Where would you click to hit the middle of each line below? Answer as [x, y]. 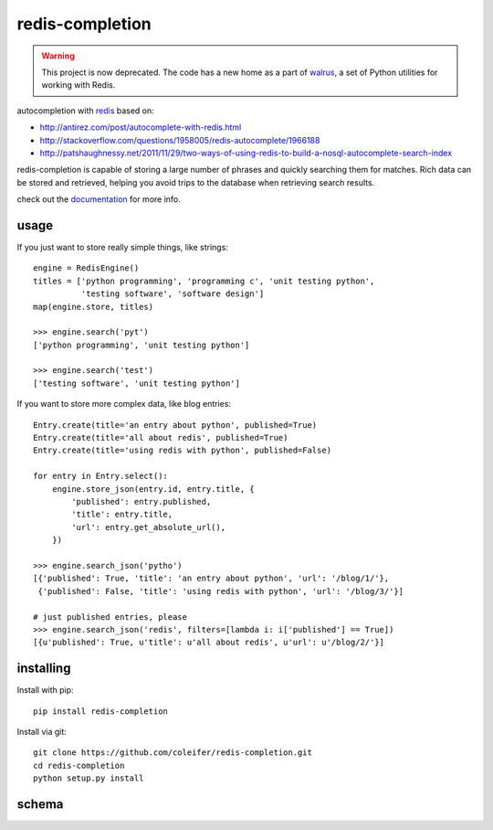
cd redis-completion [79, 765]
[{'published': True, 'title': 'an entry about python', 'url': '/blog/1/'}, [211, 579]
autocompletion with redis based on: [85, 111]
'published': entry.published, [142, 501]
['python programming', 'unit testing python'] [142, 345]
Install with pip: [45, 690]
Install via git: [42, 731]
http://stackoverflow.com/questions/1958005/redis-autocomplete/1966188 [180, 140]
